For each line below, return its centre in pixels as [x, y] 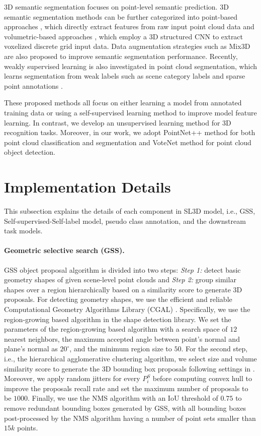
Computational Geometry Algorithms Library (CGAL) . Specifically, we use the [127, 309]
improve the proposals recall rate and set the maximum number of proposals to [126, 388]
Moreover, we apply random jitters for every [72, 378]
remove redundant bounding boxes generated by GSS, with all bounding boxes [125, 408]
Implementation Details [88, 187]
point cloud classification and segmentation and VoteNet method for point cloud [128, 142]
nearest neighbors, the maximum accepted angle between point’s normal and [122, 338]
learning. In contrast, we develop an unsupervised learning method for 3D [118, 122]
